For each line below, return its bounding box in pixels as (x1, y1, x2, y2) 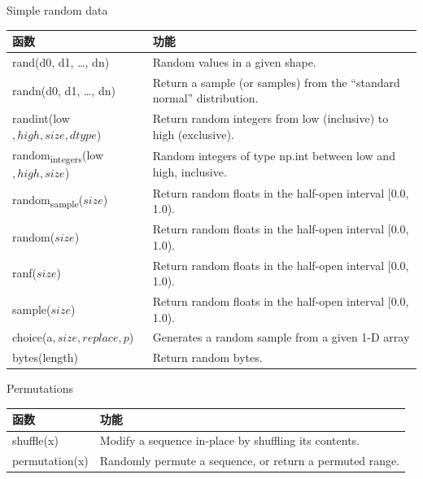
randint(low (12, 110, 70, 127)
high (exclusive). (152, 125, 234, 142)
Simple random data (7, 2, 108, 18)
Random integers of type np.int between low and (152, 146, 395, 163)
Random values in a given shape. (152, 53, 316, 70)
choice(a (12, 329, 53, 346)
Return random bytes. (152, 349, 263, 366)
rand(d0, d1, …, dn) (12, 53, 110, 70)
